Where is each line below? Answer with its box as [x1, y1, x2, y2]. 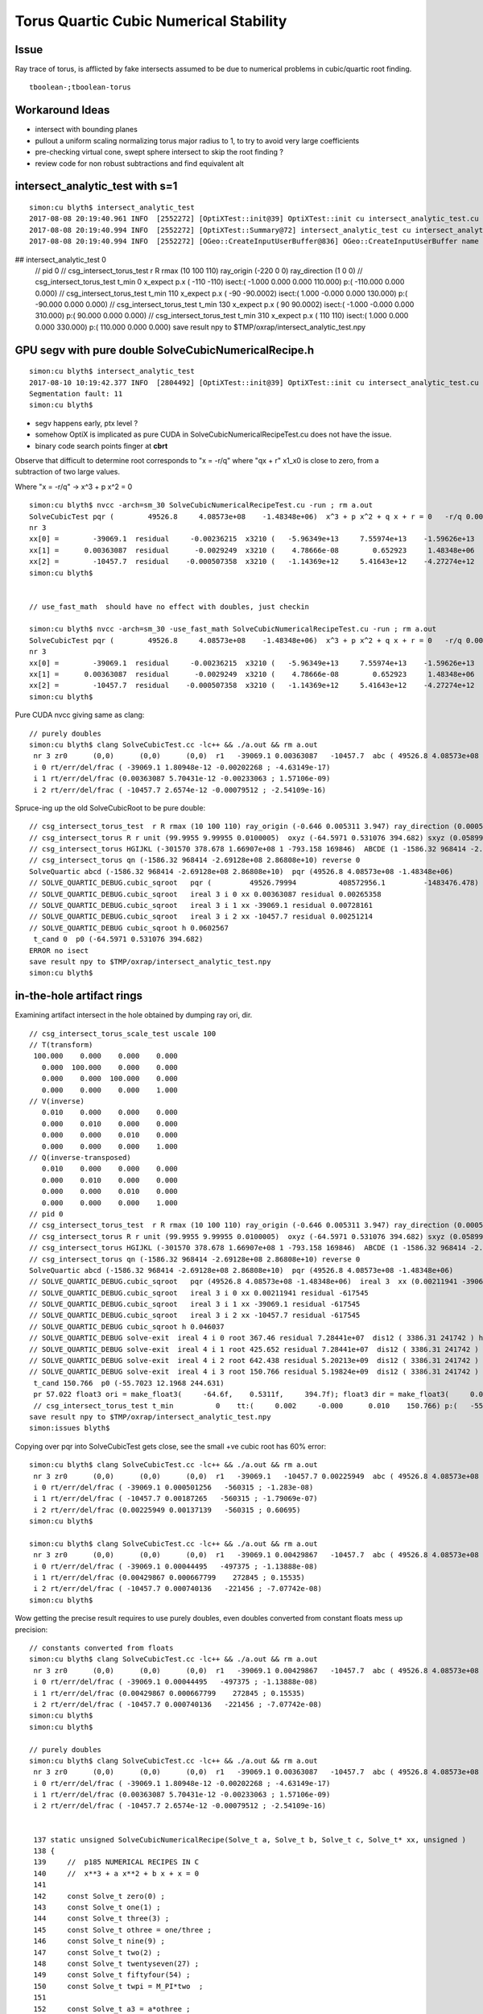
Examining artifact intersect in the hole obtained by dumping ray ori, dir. [14, 1010, 253, 1020]
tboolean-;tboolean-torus [29, 83, 132, 92]
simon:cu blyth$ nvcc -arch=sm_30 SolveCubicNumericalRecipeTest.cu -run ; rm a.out [29, 500, 374, 510]
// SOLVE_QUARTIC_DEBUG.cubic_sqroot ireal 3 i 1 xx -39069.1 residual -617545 [29, 1299, 361, 1309]
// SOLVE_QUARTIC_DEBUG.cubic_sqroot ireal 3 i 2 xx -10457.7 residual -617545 [29, 1311, 361, 1320]
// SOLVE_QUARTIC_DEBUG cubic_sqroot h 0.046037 [29, 1322, 225, 1331]
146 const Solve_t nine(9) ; [33, 1937, 165, 1946]
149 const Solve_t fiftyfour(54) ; [33, 1970, 191, 1979]
